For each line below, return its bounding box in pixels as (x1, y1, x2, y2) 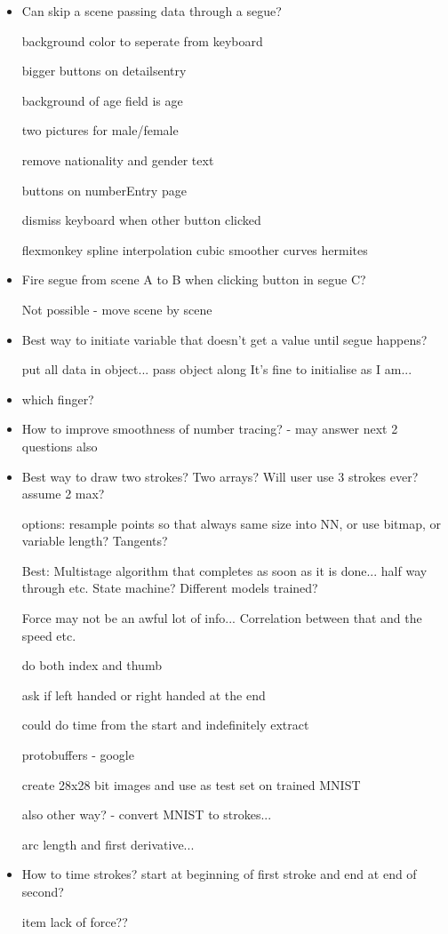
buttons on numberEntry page (21, 180, 187, 199)
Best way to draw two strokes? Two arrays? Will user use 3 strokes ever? (21, 467, 419, 485)
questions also (21, 436, 98, 455)
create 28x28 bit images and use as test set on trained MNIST (21, 775, 361, 794)
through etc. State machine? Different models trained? (21, 579, 318, 597)
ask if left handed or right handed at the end (21, 685, 266, 704)
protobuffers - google (21, 746, 134, 764)
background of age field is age (21, 91, 183, 109)
